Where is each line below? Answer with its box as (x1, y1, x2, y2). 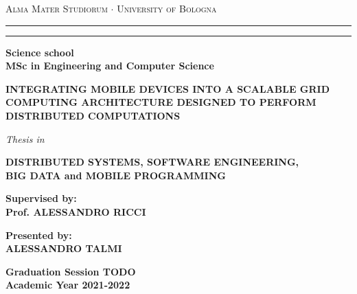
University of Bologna (117, 1, 217, 15)
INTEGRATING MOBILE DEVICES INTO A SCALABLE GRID (5, 81, 330, 95)
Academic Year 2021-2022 (5, 278, 130, 292)
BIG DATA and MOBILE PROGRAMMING (5, 168, 226, 182)
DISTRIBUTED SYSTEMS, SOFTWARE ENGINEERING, (5, 155, 299, 169)
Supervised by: (5, 191, 77, 205)
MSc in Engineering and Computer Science (5, 58, 214, 73)
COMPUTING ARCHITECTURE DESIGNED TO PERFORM (5, 95, 316, 109)
